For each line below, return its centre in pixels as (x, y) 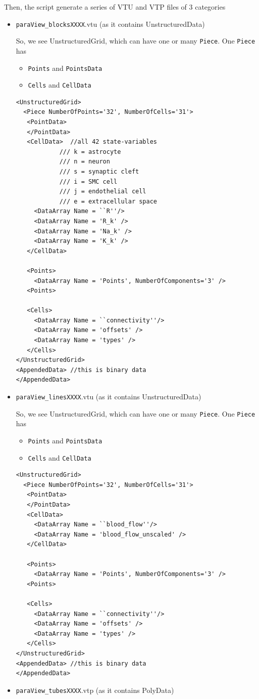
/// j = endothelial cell (103, 192)
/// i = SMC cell (88, 181)
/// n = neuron (85, 162)
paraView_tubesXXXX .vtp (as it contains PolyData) (95, 690)
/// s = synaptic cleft (99, 171)
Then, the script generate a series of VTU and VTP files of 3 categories (115, 7)
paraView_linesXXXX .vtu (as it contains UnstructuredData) (109, 397)
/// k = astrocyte (90, 152)
